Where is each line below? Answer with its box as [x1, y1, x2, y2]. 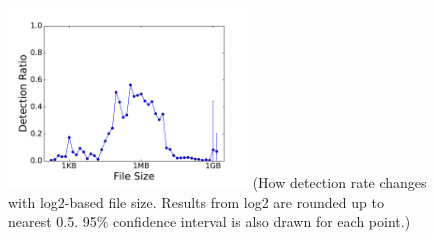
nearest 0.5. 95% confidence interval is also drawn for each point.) [8, 211, 411, 232]
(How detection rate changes [252, 172, 427, 192]
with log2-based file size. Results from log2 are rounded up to [8, 191, 384, 212]
